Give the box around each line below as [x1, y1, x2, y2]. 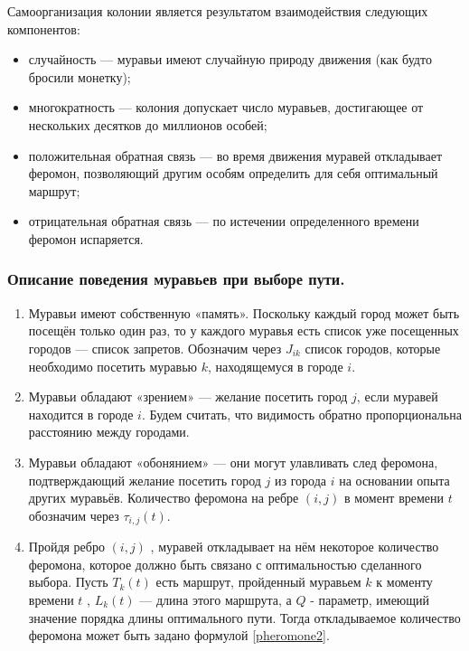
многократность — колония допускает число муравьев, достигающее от [28, 98, 424, 117]
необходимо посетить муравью [28, 356, 198, 375]
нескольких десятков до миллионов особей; [28, 115, 267, 134]
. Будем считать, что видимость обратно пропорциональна [141, 404, 462, 423]
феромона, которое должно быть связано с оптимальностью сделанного [28, 554, 422, 573]
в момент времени [343, 488, 445, 507]
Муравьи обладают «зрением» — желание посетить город [28, 387, 348, 406]
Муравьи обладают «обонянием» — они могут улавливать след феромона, [28, 452, 438, 471]
